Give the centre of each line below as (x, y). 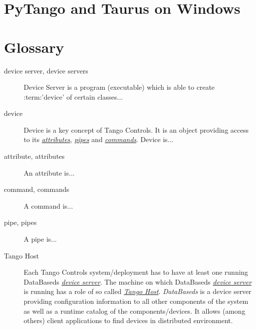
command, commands (37, 189)
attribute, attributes (35, 156)
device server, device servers (46, 70)
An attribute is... (49, 172)
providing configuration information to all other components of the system (136, 301)
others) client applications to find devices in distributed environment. (128, 320)
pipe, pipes (20, 222)
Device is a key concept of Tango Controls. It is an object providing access (136, 129)
